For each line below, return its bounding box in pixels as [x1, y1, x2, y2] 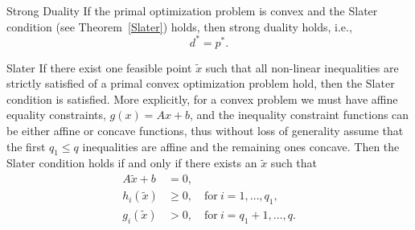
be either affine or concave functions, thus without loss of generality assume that [6, 122, 404, 139]
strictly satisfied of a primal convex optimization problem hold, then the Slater [6, 75, 395, 92]
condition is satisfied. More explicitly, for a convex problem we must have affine [6, 90, 398, 107]
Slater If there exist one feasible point [6, 59, 192, 76]
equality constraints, [6, 106, 106, 123]
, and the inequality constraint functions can [190, 106, 409, 123]
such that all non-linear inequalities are [205, 59, 399, 76]
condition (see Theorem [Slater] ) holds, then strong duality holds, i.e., [6, 18, 352, 35]
